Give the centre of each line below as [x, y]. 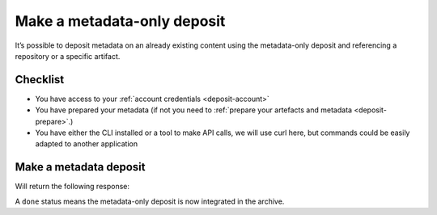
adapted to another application [86, 144]
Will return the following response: [72, 187]
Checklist [40, 80]
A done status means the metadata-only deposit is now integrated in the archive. [150, 201]
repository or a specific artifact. [68, 56]
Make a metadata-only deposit [120, 21]
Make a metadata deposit [80, 167]
